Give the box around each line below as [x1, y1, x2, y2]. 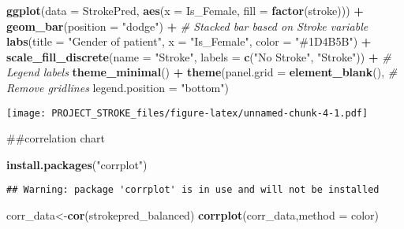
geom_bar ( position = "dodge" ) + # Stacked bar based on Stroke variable [6, 17, 368, 34]
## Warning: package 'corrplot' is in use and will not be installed [6, 184, 380, 196]
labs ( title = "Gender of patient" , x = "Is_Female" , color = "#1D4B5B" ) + [6, 33, 372, 50]
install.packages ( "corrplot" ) [6, 156, 148, 172]
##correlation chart [6, 130, 105, 146]
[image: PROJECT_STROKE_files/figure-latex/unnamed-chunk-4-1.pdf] [6, 107, 368, 119]
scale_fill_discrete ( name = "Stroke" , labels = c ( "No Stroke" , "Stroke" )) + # [6, 48, 391, 65]
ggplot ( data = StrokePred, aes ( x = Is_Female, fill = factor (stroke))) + [6, 2, 364, 18]
